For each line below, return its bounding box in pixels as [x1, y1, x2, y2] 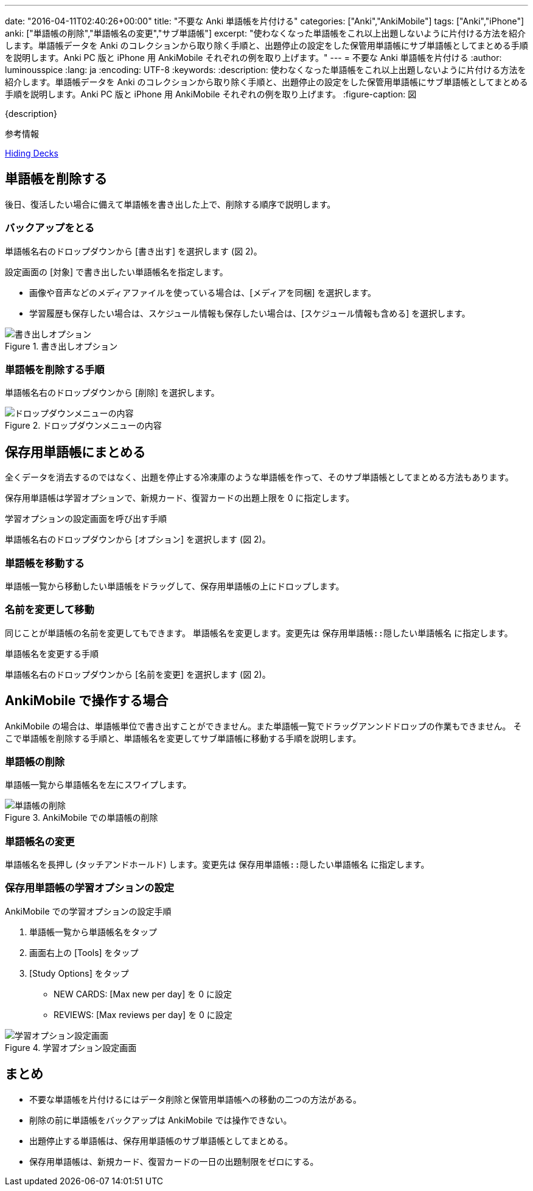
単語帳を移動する [5, 557, 85, 569]
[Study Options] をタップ [29, 968, 129, 978]
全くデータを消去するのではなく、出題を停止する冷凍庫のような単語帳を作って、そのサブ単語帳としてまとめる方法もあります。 [5, 472, 514, 483]
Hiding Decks [5, 148, 58, 158]
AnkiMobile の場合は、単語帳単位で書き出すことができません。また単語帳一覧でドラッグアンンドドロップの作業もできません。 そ [5, 720, 522, 731]
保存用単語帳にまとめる [5, 444, 145, 460]
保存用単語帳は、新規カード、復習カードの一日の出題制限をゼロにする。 [29, 1156, 319, 1167]
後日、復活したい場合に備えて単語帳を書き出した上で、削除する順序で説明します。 [5, 198, 336, 209]
